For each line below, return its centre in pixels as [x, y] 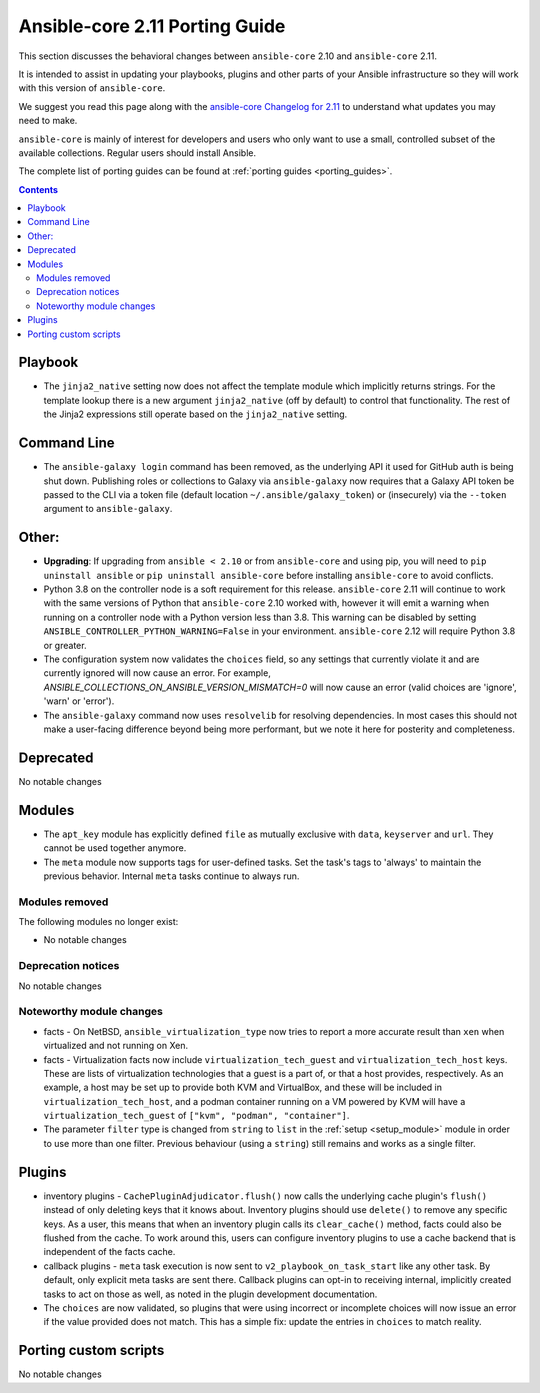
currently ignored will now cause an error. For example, [157, 673]
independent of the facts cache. [109, 1252]
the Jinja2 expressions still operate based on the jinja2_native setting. [195, 414]
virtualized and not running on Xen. [116, 1046]
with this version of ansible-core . [92, 88]
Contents [38, 189]
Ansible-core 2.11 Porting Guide [152, 26]
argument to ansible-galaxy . [108, 509]
